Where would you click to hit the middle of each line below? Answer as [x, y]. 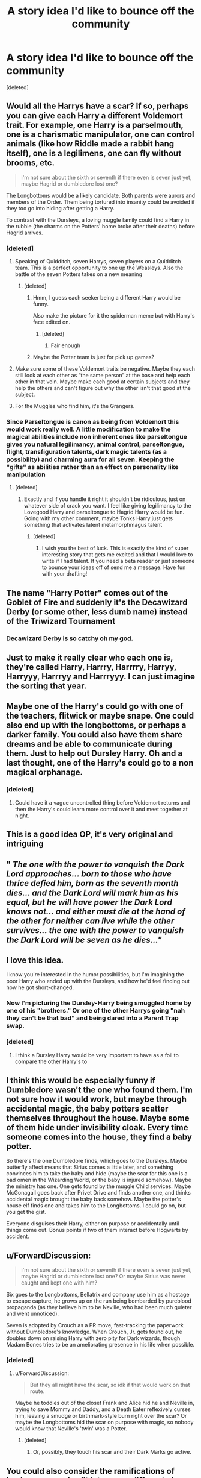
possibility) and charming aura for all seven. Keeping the [90, 459]
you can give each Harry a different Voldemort [94, 116]
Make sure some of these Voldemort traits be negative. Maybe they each [105, 369]
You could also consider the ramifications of [91, 1471]
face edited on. [52, 322]
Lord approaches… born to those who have [89, 874]
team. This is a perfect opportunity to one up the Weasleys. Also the [99, 268]
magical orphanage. [44, 772]
